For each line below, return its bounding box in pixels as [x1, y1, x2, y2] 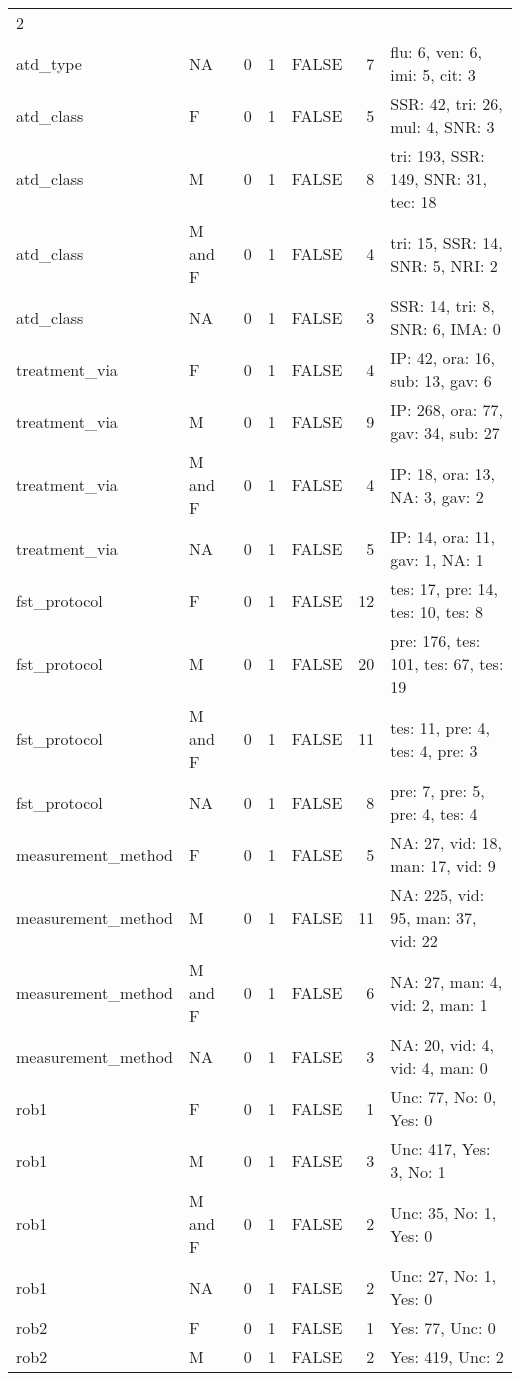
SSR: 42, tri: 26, [390, 92, 503, 115]
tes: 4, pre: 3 [390, 738, 478, 762]
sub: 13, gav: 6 [390, 369, 492, 392]
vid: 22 [390, 929, 438, 952]
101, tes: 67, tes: [390, 652, 504, 675]
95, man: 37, [390, 906, 477, 929]
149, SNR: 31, [390, 167, 487, 190]
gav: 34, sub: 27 [390, 421, 500, 444]
